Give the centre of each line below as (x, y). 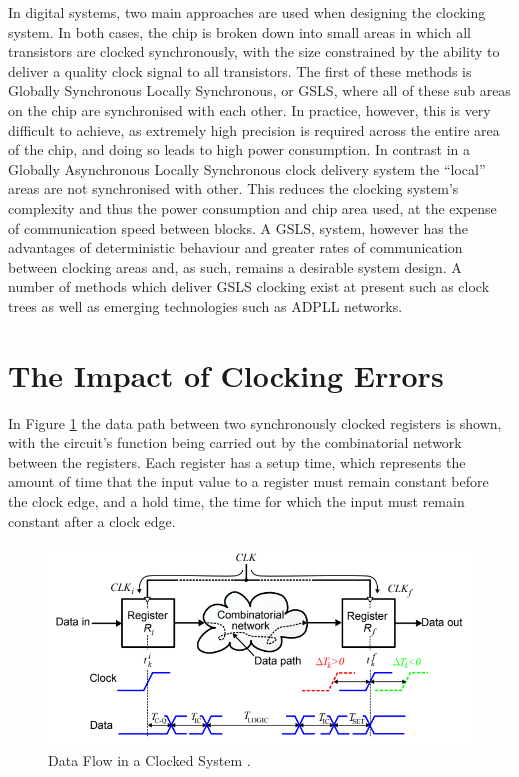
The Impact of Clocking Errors (226, 374)
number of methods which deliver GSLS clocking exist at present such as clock (249, 286)
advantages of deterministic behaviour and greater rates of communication (235, 247)
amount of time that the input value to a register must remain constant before (248, 481)
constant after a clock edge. (92, 520)
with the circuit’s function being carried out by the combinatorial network (235, 442)
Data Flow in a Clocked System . (149, 759)
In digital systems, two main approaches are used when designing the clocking (247, 12)
